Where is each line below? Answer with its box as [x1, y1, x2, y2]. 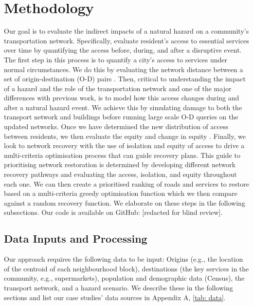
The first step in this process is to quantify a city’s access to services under [4, 54, 228, 64]
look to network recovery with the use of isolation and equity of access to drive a [4, 140, 245, 151]
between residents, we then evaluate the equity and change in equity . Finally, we [4, 131, 246, 141]
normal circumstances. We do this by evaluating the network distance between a [4, 64, 243, 74]
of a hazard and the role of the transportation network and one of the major [4, 83, 232, 93]
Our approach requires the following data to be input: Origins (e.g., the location [4, 254, 243, 264]
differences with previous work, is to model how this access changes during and [4, 93, 239, 103]
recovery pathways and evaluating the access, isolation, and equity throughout [4, 169, 237, 179]
